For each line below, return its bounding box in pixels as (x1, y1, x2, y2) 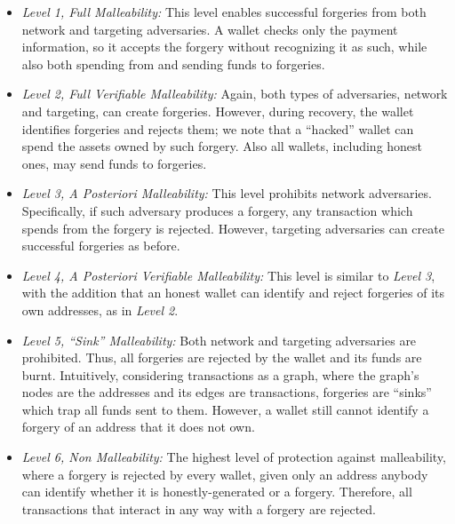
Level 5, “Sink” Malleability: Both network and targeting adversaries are (21, 330, 417, 349)
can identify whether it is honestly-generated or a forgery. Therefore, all (21, 482, 412, 501)
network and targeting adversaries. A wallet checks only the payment (21, 20, 398, 38)
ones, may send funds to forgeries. (21, 154, 207, 172)
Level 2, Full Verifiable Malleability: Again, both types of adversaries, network (21, 84, 448, 103)
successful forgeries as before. (21, 236, 180, 255)
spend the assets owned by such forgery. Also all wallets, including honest (21, 137, 423, 155)
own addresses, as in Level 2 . (21, 300, 179, 319)
